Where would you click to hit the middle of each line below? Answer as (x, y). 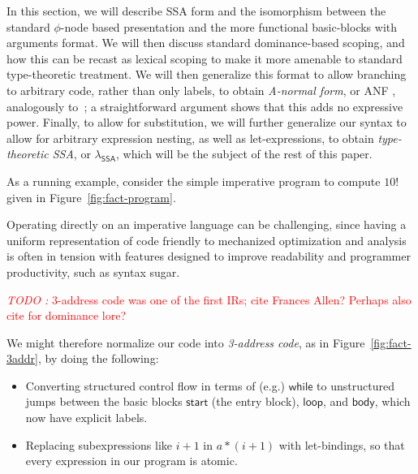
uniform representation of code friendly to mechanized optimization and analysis (207, 240)
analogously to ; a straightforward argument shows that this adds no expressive (205, 106)
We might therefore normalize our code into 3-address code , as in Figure (186, 342)
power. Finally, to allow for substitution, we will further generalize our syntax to (207, 122)
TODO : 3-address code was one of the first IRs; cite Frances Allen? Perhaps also (209, 299)
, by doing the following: (98, 358)
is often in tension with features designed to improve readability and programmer (209, 256)
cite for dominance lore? (67, 315)
